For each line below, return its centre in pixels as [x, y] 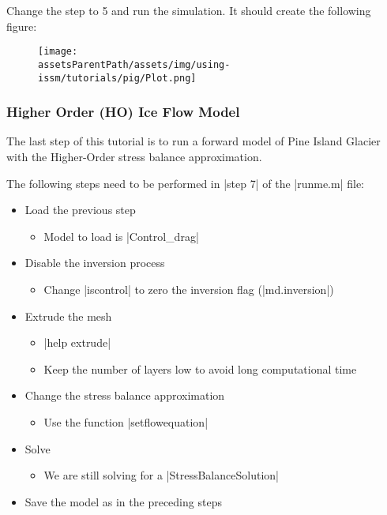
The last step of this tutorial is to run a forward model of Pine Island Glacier [193, 141]
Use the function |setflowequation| [126, 421]
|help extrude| [77, 342]
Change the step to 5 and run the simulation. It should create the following [189, 10]
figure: [22, 26]
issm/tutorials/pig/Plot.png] [117, 78]
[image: [58, 52]
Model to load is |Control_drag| [121, 236]
